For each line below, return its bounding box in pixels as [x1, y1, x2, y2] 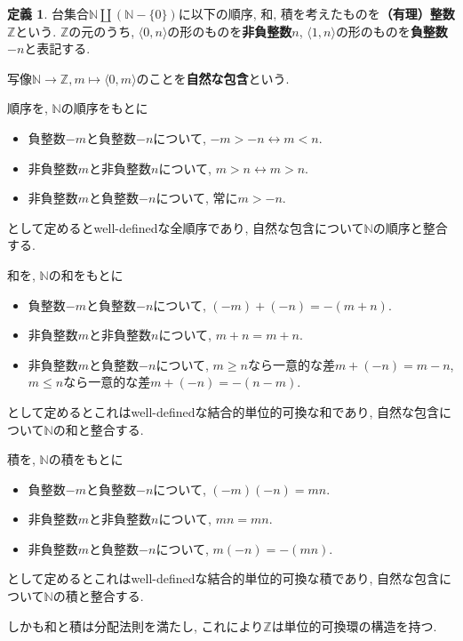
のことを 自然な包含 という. [136, 68, 290, 87]
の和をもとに [48, 265, 124, 284]
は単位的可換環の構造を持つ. [271, 616, 437, 635]
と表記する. [24, 39, 91, 58]
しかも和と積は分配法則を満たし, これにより [7, 616, 264, 635]
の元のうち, [68, 21, 135, 40]
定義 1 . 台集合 [7, 4, 89, 22]
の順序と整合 [372, 218, 448, 236]
